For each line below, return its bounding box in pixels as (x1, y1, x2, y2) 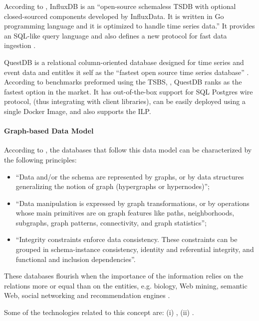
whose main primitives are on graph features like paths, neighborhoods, (15, 207, 235, 218)
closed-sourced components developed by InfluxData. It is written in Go (4, 10, 224, 21)
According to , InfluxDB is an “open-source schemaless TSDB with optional (4, 1, 236, 11)
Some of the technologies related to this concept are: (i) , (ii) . (4, 307, 194, 317)
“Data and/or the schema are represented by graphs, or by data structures (15, 171, 244, 181)
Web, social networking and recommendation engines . (4, 290, 170, 300)
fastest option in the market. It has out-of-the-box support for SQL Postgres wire (4, 86, 253, 96)
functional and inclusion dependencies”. (15, 253, 136, 264)
